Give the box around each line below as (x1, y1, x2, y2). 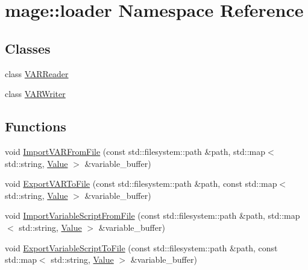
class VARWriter (5, 87, 66, 100)
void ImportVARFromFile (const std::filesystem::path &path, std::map (5, 145, 266, 157)
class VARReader (5, 67, 69, 80)
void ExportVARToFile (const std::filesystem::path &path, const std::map (5, 177, 277, 190)
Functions (5, 117, 66, 136)
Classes (5, 39, 51, 57)
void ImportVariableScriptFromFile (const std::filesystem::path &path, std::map (5, 209, 300, 222)
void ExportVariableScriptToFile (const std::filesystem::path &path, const (5, 241, 278, 254)
